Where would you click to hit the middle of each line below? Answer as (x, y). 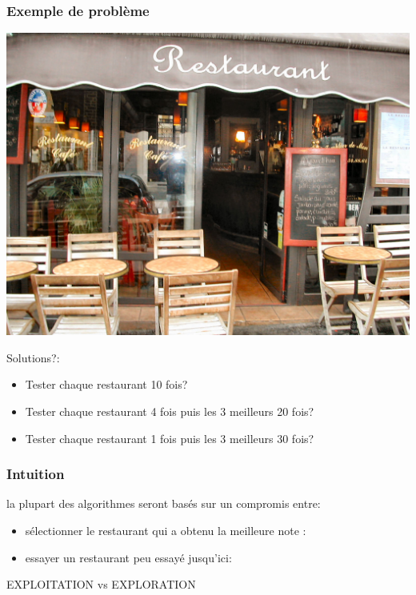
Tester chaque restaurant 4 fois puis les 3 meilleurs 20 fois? (170, 411)
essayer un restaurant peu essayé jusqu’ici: (128, 557)
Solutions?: (33, 357)
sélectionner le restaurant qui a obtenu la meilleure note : (166, 530)
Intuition (36, 474)
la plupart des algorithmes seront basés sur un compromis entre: (164, 503)
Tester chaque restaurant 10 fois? (106, 384)
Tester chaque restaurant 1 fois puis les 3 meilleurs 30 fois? (170, 438)
